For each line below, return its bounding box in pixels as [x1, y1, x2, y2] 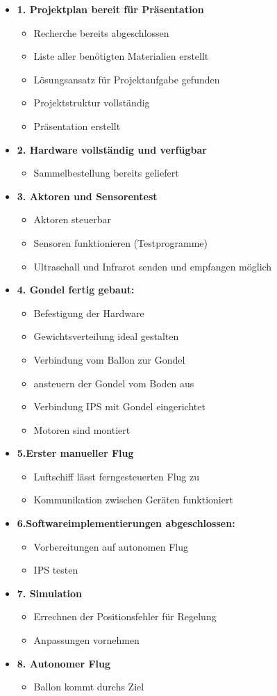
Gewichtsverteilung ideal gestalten [33, 329, 179, 343]
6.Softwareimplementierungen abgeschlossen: [17, 516, 235, 531]
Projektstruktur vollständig [33, 95, 150, 110]
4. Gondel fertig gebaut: [17, 282, 135, 297]
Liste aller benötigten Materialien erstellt [33, 49, 209, 63]
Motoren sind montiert [33, 422, 131, 437]
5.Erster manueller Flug [17, 446, 134, 460]
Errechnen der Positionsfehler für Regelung [33, 609, 217, 624]
